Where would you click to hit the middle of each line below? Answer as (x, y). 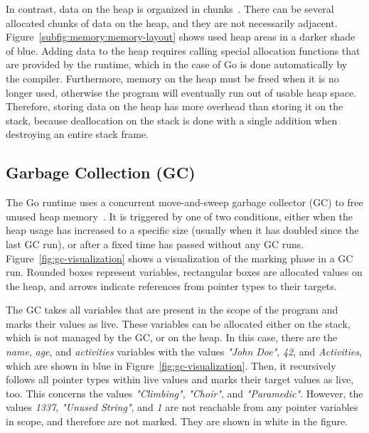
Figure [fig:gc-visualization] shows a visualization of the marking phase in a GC (180, 258)
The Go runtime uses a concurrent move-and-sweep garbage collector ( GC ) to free (184, 202)
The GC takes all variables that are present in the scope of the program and (172, 310)
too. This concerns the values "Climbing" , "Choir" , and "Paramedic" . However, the (184, 393)
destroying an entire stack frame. (77, 134)
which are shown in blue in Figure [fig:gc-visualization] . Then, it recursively (171, 365)
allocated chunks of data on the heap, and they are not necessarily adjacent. (172, 22)
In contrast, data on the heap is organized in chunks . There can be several (170, 9)
